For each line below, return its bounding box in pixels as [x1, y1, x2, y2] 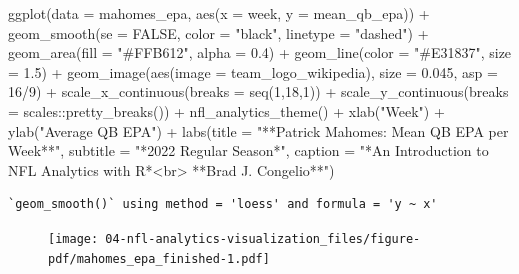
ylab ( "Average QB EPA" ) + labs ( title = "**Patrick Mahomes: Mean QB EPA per [8, 120, 509, 141]
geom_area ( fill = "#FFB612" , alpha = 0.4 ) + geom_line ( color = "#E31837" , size [8, 42, 512, 63]
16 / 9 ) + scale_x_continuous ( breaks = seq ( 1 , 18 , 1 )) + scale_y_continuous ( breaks [8, 81, 509, 102]
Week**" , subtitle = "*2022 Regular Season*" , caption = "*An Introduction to [8, 140, 489, 161]
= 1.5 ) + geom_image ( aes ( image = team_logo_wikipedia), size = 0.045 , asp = [8, 61, 498, 82]
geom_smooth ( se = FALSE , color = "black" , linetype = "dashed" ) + [8, 22, 429, 43]
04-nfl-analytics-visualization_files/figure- [105, 231, 421, 246]
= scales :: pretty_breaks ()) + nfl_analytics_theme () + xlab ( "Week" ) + [8, 100, 445, 121]
